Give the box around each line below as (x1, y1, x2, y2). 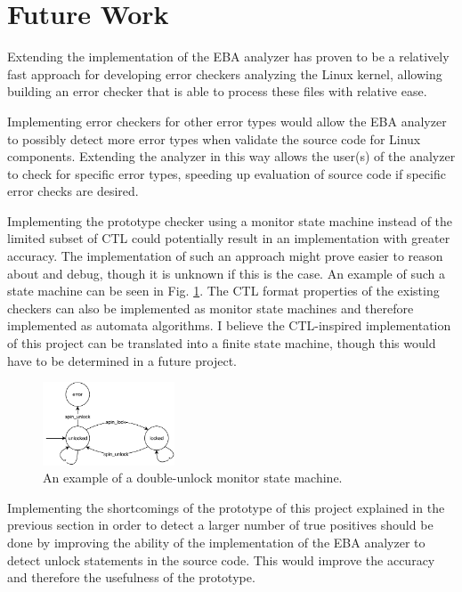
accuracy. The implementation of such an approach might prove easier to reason (7, 247, 443, 265)
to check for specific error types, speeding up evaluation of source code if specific (7, 164, 446, 182)
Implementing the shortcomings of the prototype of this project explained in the (7, 498, 445, 516)
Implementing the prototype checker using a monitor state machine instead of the (7, 211, 453, 230)
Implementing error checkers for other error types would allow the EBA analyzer (7, 111, 447, 130)
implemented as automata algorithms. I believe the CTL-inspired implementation (7, 316, 451, 335)
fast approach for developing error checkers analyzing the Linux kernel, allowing (7, 64, 442, 83)
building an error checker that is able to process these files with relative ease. (7, 82, 427, 101)
